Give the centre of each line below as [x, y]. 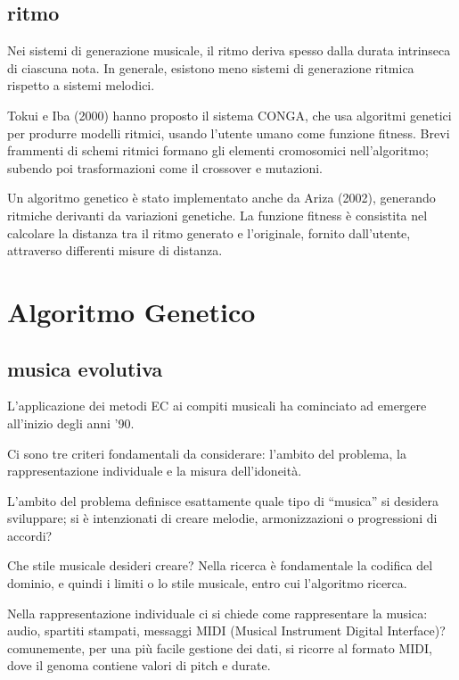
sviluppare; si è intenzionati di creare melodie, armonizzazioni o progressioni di [222, 518]
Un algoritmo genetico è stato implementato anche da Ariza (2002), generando [221, 198]
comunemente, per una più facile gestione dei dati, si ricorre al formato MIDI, [220, 647]
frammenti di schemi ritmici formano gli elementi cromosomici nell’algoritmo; [218, 150]
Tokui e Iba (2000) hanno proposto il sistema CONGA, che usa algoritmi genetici [229, 115]
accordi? [30, 535]
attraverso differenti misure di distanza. [115, 250]
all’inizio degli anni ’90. [71, 423]
